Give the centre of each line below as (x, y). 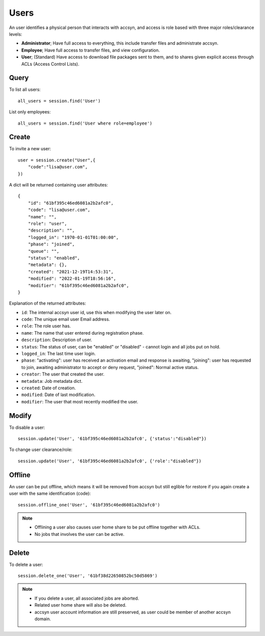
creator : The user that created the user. (63, 374)
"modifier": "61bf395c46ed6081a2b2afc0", (79, 285)
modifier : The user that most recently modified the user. (80, 401)
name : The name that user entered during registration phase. (83, 333)
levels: (15, 34)
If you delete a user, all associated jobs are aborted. (87, 598)
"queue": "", (43, 251)
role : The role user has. (46, 326)
